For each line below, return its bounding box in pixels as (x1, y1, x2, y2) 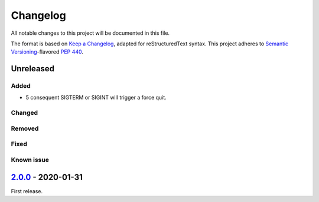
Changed (11, 109, 38, 117)
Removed (11, 124, 39, 133)
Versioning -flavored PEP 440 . (11, 48, 84, 55)
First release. (11, 187, 43, 194)
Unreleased (11, 64, 55, 74)
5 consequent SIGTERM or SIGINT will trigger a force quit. (25, 94, 167, 101)
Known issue (11, 155, 50, 164)
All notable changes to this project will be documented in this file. (11, 29, 170, 37)
